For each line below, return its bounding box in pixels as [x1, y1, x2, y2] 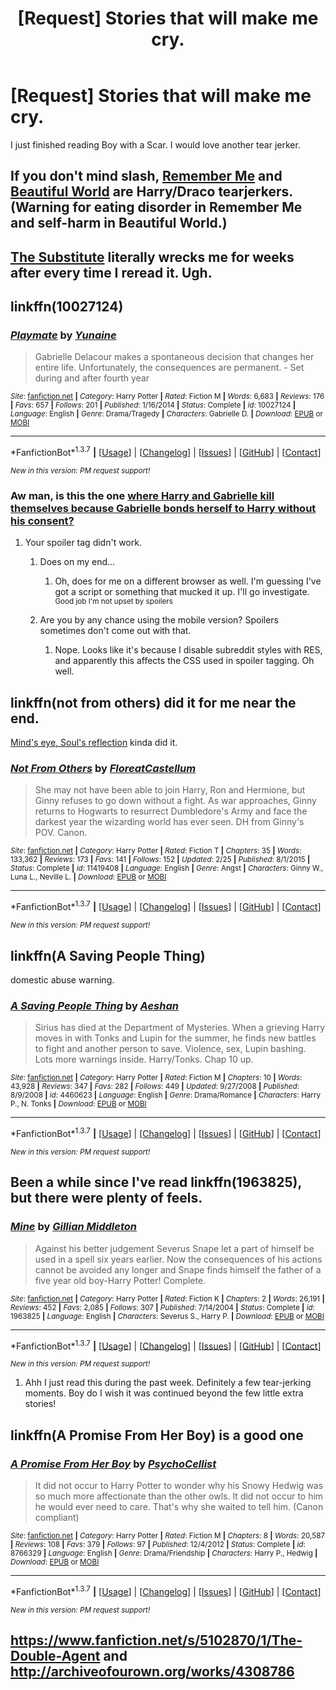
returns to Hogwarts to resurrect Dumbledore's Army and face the [34, 805, 308, 817]
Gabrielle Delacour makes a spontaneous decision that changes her [34, 351, 315, 363]
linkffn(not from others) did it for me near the [10, 694, 297, 711]
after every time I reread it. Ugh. [10, 264, 213, 281]
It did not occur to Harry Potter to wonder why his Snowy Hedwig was [34, 1479, 324, 1491]
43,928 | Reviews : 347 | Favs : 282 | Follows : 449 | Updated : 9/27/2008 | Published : [10, 1082, 300, 1092]
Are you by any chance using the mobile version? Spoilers [39, 614, 279, 626]
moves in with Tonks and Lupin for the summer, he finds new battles [34, 1032, 317, 1044]
